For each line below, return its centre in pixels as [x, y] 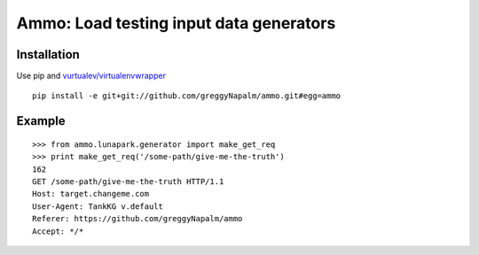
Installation [48, 54]
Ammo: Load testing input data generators [176, 23]
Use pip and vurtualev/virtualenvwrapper [91, 76]
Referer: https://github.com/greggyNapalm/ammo [137, 219]
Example [41, 121]
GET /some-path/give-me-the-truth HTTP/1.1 [128, 182]
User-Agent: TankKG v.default [98, 206]
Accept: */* [58, 231]
